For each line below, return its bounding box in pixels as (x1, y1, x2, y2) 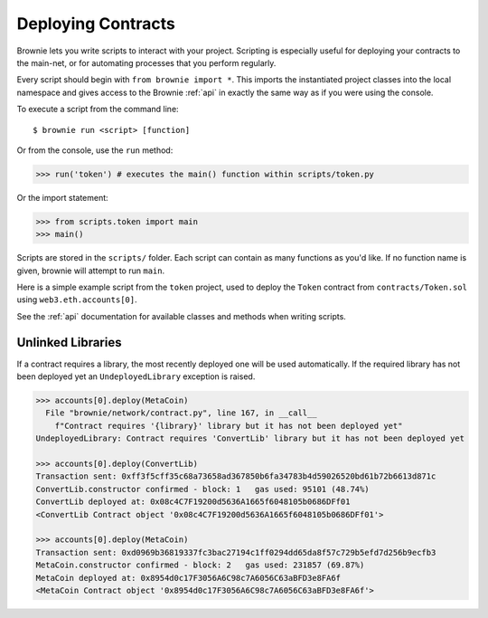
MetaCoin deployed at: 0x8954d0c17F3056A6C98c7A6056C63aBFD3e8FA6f (35, 573, 342, 583)
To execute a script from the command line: (16, 104, 180, 115)
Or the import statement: (16, 192, 108, 203)
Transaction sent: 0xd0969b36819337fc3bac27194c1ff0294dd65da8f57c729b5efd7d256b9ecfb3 (35, 547, 436, 557)
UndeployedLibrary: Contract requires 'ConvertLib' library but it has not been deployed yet (35, 433, 465, 443)
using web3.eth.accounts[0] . (16, 294, 137, 305)
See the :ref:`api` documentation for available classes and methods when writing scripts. (16, 310, 347, 321)
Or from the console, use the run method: (16, 145, 174, 156)
